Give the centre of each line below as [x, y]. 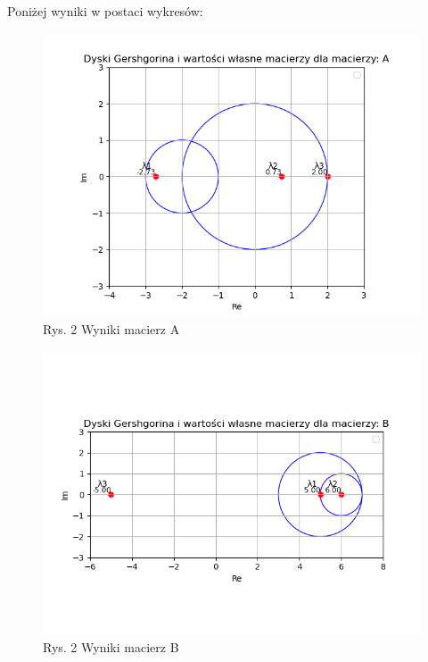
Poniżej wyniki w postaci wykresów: [105, 11]
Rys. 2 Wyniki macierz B [111, 647]
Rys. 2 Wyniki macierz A [111, 329]
